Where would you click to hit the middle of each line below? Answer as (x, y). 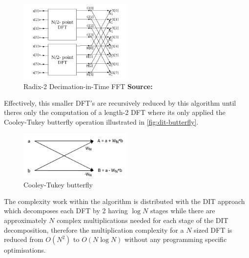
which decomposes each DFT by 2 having (66, 211)
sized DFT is (213, 230)
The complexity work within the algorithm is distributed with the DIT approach (124, 201)
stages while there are (183, 211)
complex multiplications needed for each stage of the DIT (143, 220)
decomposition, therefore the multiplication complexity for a (94, 230)
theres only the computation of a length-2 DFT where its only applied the (115, 112)
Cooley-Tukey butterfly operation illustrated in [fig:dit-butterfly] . (101, 121)
